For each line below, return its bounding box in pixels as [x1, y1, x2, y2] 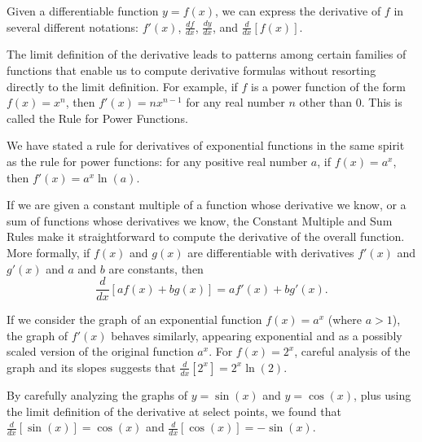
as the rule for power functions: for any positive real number [7, 152, 308, 169]
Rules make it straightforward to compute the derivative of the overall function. [7, 228, 405, 245]
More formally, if [7, 243, 90, 260]
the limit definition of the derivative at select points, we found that [7, 402, 341, 419]
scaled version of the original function [7, 343, 194, 360]
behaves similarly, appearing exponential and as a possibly [111, 326, 402, 344]
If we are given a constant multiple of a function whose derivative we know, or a [7, 196, 407, 213]
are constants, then [108, 260, 204, 277]
